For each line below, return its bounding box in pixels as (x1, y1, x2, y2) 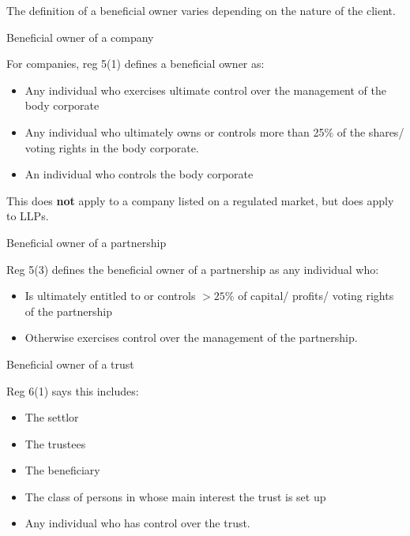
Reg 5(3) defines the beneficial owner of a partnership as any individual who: (6, 261, 379, 277)
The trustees (24, 435, 86, 452)
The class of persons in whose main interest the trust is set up (24, 488, 326, 504)
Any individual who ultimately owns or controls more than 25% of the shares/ (24, 123, 404, 140)
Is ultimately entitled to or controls (24, 287, 196, 304)
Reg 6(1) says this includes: (6, 382, 139, 399)
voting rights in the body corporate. (24, 139, 199, 156)
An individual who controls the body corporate (24, 166, 254, 182)
